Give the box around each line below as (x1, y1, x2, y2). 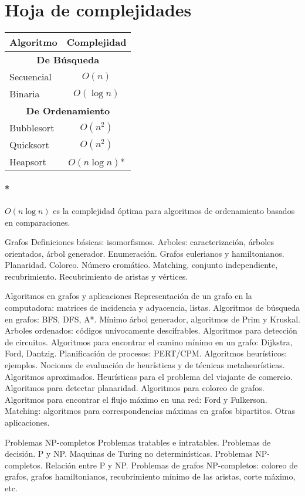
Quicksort (9, 138, 49, 152)
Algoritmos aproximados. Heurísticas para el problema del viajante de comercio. (5, 370, 293, 382)
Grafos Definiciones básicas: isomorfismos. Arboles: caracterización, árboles (5, 236, 274, 248)
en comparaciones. (5, 216, 70, 228)
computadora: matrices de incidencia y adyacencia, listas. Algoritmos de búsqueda (5, 301, 300, 314)
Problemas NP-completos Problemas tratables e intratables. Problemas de (5, 436, 271, 448)
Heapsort (9, 155, 46, 169)
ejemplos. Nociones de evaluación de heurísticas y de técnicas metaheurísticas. (5, 359, 285, 371)
